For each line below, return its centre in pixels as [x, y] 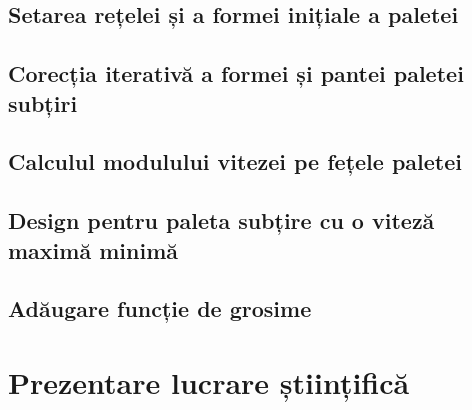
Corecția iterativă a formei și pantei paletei [236, 73]
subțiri [43, 102]
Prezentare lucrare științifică [209, 381]
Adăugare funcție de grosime [160, 308]
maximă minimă [93, 249]
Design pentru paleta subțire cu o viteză [221, 220]
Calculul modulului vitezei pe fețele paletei [235, 161]
